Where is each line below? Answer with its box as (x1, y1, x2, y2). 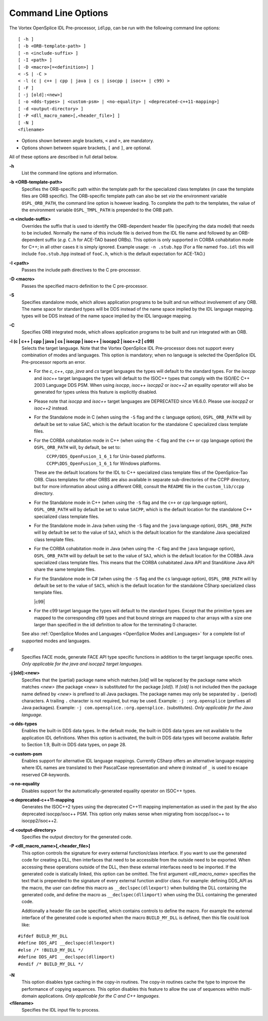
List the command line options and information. (21, 170, 118, 176)
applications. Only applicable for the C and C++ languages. (38, 993, 160, 999)
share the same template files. (34, 567, 96, 573)
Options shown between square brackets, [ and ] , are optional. (21, 145, 151, 151)
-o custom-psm (9, 751, 42, 757)
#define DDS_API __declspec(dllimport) (18, 954, 115, 960)
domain (21, 993, 37, 999)
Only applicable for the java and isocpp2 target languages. (21, 661, 143, 667)
